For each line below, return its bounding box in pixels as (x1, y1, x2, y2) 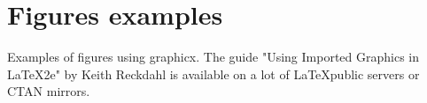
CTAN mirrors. (7, 82, 90, 100)
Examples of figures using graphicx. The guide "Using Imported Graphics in (7, 48, 419, 66)
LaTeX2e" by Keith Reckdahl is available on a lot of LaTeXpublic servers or (7, 64, 420, 83)
